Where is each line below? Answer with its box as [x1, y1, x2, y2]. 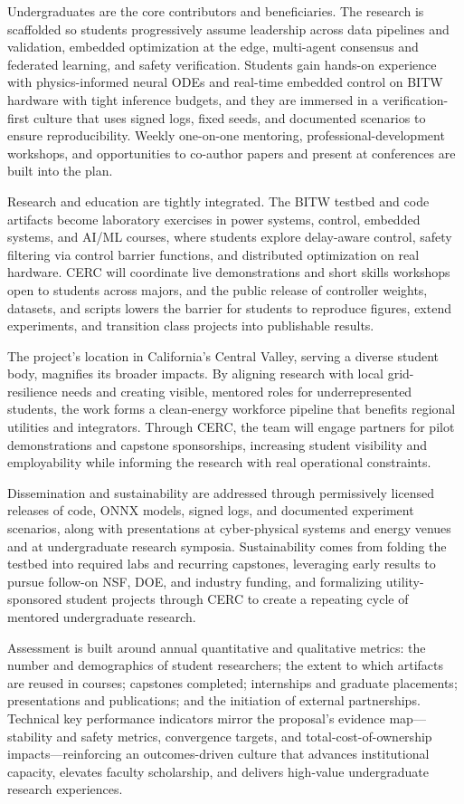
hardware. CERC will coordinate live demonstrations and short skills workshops [7, 263, 450, 282]
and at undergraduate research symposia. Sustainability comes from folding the [7, 536, 447, 555]
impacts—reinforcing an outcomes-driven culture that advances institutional [7, 744, 430, 763]
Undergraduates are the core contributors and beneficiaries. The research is [7, 2, 424, 20]
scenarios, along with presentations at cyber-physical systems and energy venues [7, 519, 451, 538]
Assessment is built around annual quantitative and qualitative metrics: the [7, 637, 426, 656]
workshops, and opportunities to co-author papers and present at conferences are [7, 143, 456, 162]
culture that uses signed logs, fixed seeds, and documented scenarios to [33, 108, 426, 127]
